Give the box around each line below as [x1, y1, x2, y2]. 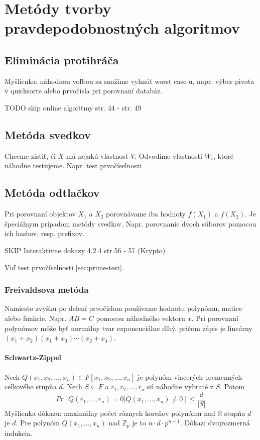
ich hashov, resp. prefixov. [5, 228, 84, 239]
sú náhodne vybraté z [147, 381, 214, 392]
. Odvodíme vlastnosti [135, 150, 202, 161]
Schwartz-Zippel [5, 352, 62, 363]
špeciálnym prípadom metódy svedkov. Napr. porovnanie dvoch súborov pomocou [5, 218, 256, 229]
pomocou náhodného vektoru [96, 312, 185, 323]
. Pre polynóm [16, 417, 60, 428]
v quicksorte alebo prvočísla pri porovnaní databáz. [5, 85, 163, 96]
